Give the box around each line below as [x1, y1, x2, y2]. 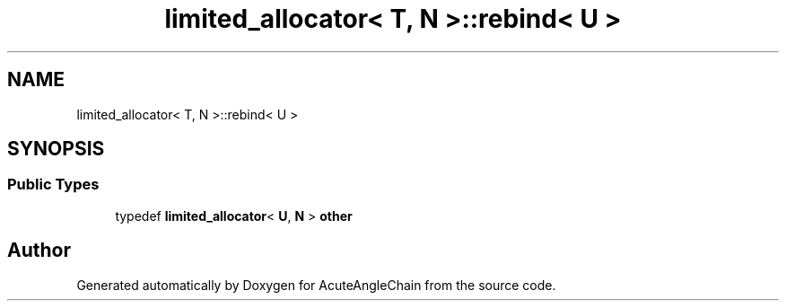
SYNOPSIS [7, 137, 105, 161]
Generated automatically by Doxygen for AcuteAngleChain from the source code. [76, 277, 556, 293]
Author [7, 239, 71, 262]
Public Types [7, 175, 100, 194]
